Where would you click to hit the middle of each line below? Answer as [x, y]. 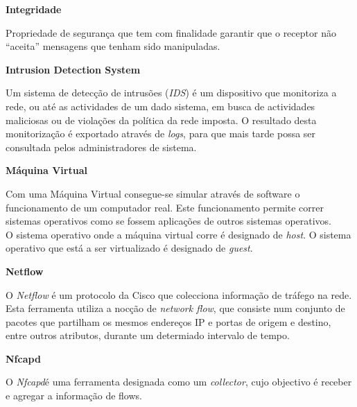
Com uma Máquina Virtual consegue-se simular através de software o [153, 193]
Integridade [34, 9]
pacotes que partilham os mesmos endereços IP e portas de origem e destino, [168, 321]
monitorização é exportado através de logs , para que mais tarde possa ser [161, 133]
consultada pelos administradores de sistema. [101, 147]
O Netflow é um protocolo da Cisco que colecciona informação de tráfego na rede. [179, 294]
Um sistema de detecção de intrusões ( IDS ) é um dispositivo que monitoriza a [171, 93]
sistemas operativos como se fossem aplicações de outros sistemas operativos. [169, 221]
